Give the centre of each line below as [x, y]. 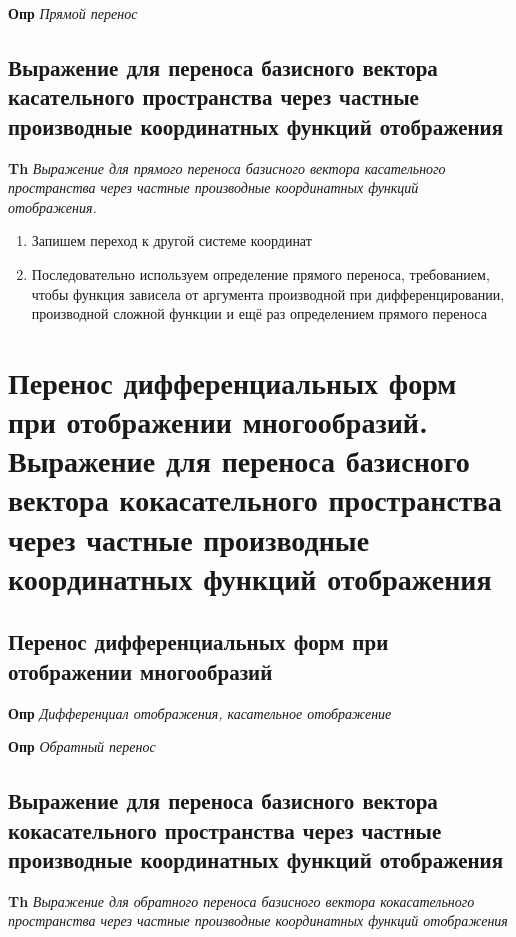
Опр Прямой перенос [73, 13]
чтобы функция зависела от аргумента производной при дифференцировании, [268, 293]
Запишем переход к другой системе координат [171, 240]
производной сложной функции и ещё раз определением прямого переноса [259, 313]
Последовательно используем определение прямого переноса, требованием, [260, 273]
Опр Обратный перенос [82, 746]
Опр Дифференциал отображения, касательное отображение [200, 712]
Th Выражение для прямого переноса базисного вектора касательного [227, 167]
